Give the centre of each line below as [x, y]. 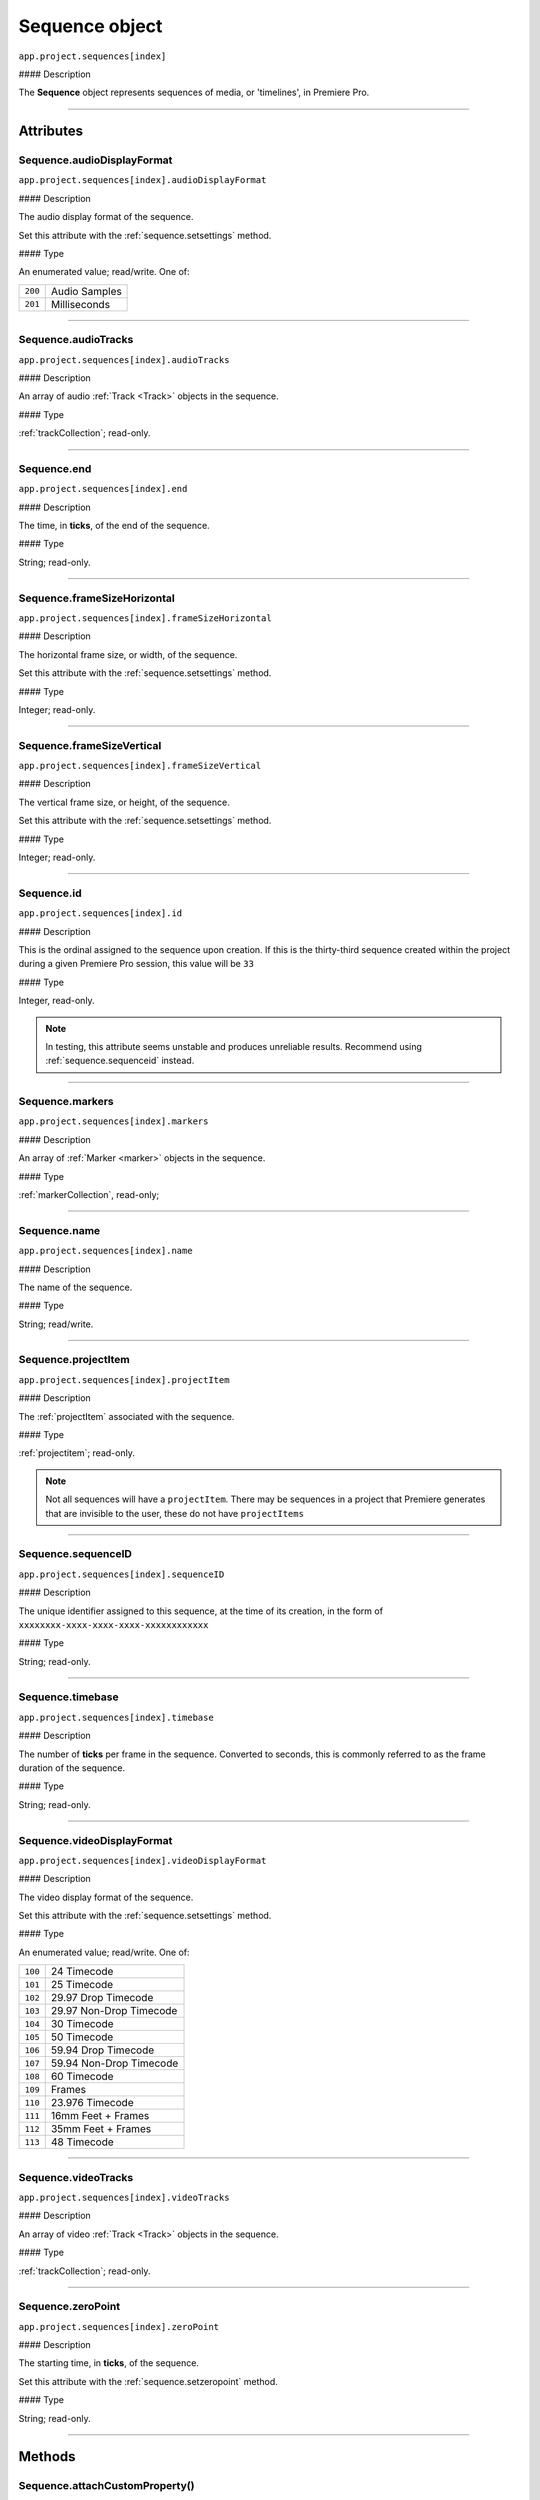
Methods [47, 2456]
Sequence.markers [66, 1102]
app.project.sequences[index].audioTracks [124, 359]
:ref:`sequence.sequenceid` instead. [120, 1061]
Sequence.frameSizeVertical [90, 745]
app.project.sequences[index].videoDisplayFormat [142, 1860]
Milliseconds [80, 304]
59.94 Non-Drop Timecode [114, 2063]
